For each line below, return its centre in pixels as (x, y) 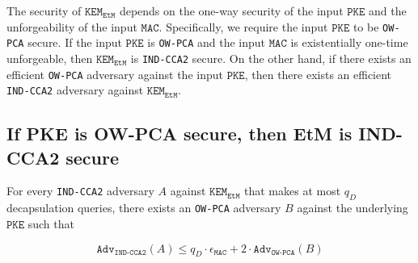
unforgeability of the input (72, 26)
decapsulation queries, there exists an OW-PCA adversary (144, 208)
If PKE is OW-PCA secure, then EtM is (179, 134)
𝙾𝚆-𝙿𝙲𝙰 (283, 252)
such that (51, 223)
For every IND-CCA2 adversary (80, 191)
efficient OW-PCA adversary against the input (115, 74)
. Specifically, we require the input (243, 26)
